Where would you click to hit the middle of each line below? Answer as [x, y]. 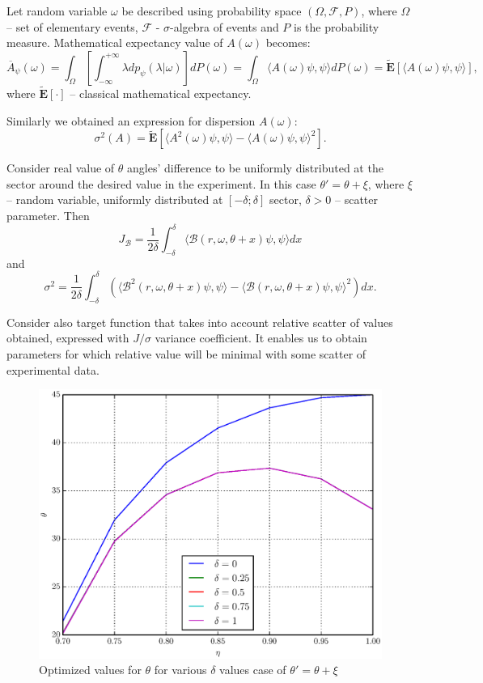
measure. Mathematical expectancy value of [115, 42]
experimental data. [53, 369]
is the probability [337, 26]
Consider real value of [61, 168]
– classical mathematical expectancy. [161, 93]
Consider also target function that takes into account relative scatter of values [200, 322]
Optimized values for [90, 670]
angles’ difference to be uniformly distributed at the [255, 168]
